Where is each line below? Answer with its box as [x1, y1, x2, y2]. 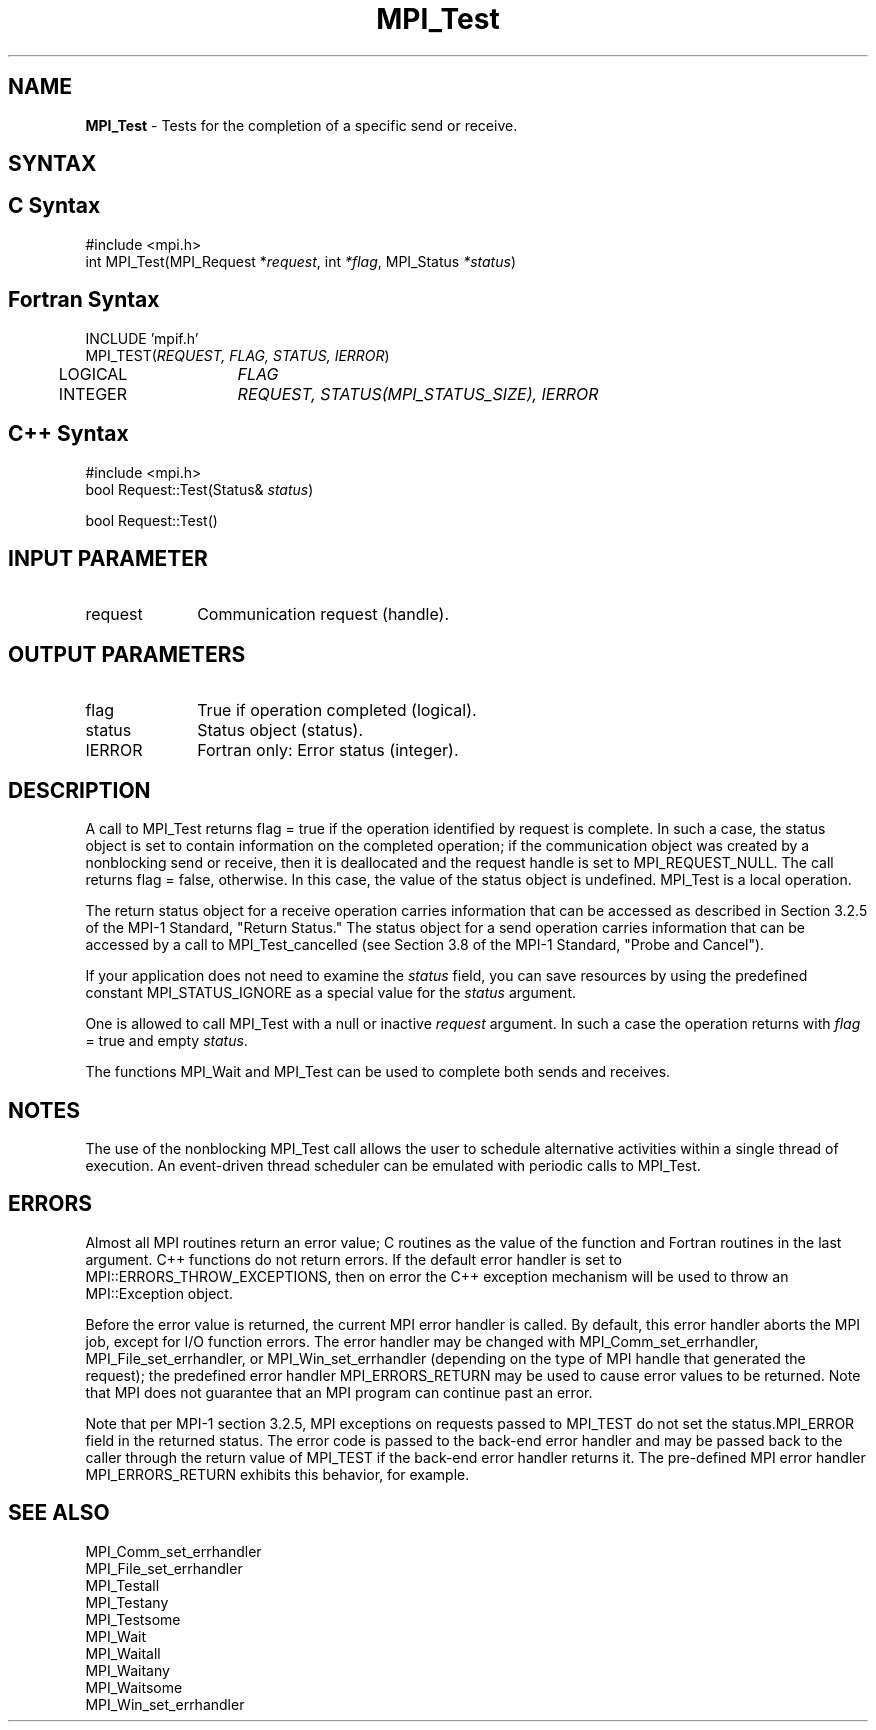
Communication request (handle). [197, 604, 450, 625]
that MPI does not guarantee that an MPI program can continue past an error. [85, 1383, 593, 1401]
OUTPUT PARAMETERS [8, 641, 246, 667]
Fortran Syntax [8, 287, 160, 313]
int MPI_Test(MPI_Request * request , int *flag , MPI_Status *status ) [85, 252, 516, 270]
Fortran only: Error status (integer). [197, 740, 459, 761]
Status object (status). [197, 720, 364, 741]
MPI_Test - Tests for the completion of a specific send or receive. [85, 116, 518, 134]
